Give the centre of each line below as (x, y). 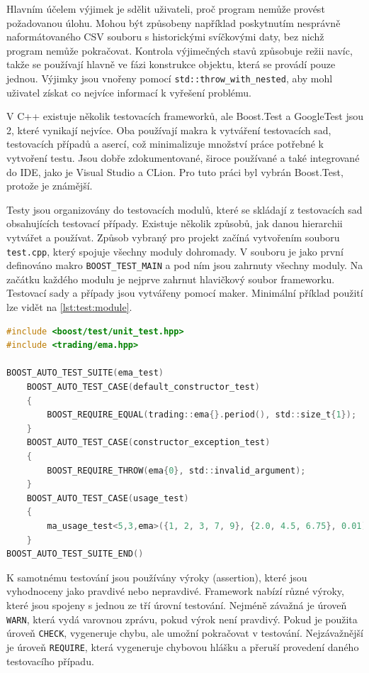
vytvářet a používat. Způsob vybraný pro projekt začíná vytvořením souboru (173, 237)
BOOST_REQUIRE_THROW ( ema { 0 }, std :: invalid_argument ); (176, 470)
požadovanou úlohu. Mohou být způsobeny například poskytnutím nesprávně (174, 22)
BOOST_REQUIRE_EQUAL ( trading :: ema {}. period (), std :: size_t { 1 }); (202, 415)
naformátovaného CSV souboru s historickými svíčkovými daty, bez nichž (165, 37)
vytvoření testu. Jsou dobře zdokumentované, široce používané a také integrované (183, 158)
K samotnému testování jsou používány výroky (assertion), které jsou (157, 577)
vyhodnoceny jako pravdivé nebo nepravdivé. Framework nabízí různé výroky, (175, 591)
